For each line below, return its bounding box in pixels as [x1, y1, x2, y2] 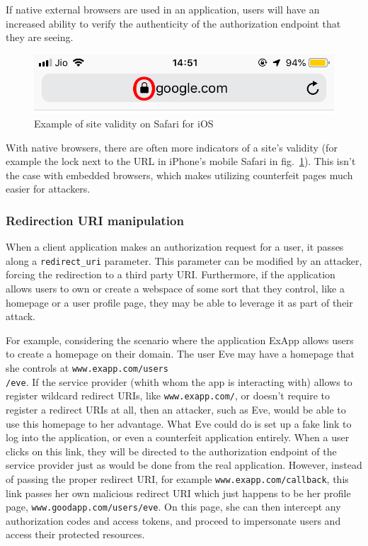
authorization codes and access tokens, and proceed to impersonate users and [6, 513, 341, 528]
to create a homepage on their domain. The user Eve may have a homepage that [6, 346, 355, 361]
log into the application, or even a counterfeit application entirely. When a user [6, 430, 350, 445]
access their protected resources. [6, 527, 145, 542]
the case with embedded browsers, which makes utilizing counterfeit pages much [6, 167, 353, 182]
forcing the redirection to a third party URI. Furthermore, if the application [6, 267, 335, 282]
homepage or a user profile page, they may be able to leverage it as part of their [6, 295, 353, 309]
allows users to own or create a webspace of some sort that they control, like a [6, 281, 345, 296]
